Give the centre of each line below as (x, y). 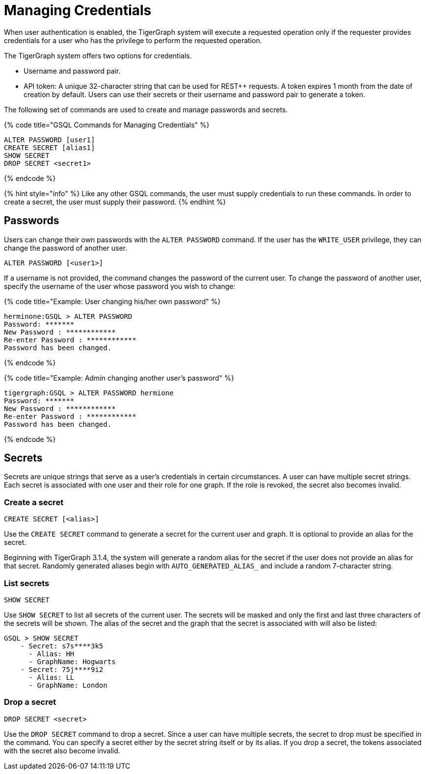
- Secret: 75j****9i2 (62, 669)
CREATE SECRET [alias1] (50, 147)
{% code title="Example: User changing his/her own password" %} (112, 301)
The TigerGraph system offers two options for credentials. (98, 55)
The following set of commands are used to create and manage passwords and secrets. (146, 109)
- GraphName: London (68, 685)
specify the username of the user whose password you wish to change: (120, 286)
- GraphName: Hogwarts (72, 661)
